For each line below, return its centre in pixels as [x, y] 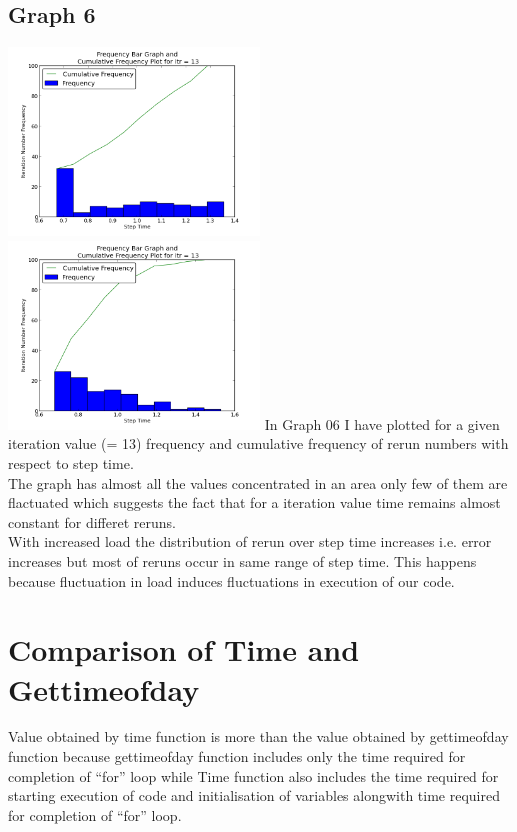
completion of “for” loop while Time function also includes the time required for [253, 775]
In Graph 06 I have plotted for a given [382, 423]
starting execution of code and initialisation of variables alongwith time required [254, 795]
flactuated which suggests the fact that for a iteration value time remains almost [254, 502]
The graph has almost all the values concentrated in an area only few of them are [258, 482]
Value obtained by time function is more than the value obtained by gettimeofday [258, 736]
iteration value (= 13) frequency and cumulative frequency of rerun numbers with [258, 443]
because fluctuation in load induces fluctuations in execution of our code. [231, 580]
